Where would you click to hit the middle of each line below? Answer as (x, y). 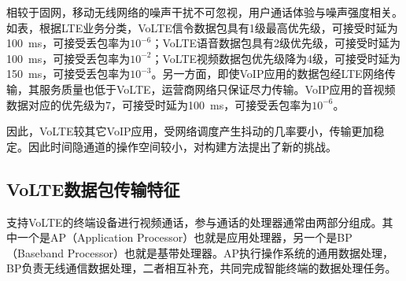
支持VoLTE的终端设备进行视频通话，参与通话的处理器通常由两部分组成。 (194, 222)
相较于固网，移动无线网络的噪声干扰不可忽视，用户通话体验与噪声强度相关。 (205, 12)
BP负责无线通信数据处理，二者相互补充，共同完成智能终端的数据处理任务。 (201, 268)
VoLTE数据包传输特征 (93, 189)
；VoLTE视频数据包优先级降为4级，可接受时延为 (276, 58)
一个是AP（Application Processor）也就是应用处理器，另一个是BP (185, 237)
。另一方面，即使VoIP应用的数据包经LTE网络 (268, 74)
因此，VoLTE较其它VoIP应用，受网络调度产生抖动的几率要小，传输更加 (190, 131)
